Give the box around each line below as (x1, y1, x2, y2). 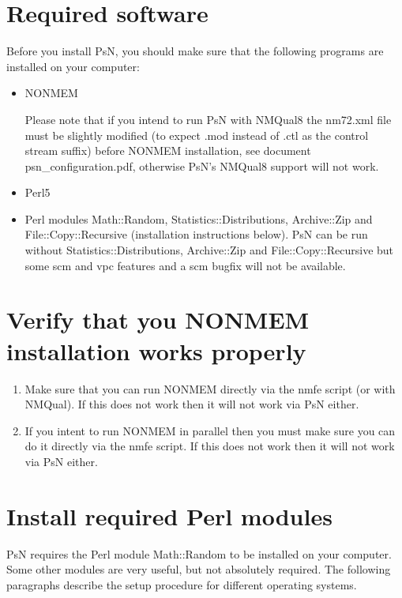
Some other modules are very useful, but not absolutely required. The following (6, 561, 391, 577)
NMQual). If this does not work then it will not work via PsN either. (24, 396, 359, 412)
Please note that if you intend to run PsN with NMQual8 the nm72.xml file (24, 111, 392, 127)
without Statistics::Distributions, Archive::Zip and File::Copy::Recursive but (24, 242, 394, 258)
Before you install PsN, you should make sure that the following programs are (6, 43, 384, 59)
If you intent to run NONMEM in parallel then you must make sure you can (24, 422, 396, 438)
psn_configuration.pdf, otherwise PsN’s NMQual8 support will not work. (24, 157, 379, 174)
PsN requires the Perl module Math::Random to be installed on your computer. (6, 545, 392, 562)
